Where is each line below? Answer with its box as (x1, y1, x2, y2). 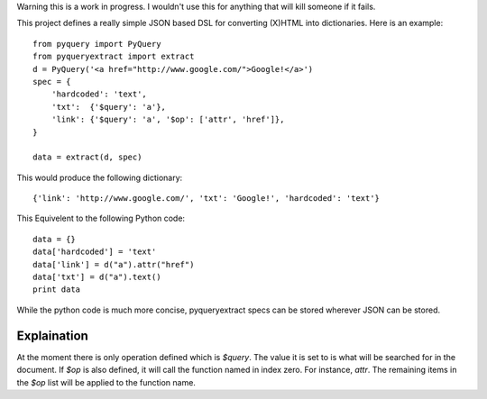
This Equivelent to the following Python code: (16, 213, 185, 224)
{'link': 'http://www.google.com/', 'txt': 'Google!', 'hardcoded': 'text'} (32, 194, 381, 204)
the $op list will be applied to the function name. (16, 376, 196, 387)
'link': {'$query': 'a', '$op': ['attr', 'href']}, (51, 114, 285, 125)
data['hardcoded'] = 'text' (32, 247, 157, 257)
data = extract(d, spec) (32, 152, 142, 162)
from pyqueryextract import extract (32, 51, 195, 62)
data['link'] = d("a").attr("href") (32, 259, 195, 269)
